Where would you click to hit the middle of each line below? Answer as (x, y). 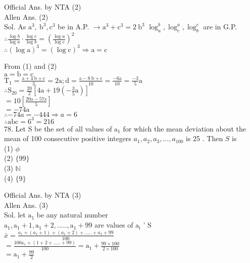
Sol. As (15, 27)
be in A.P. (73, 27)
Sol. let (15, 215)
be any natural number (72, 215)
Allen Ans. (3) (26, 205)
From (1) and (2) (31, 65)
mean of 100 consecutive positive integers (68, 138)
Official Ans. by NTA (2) (43, 7)
